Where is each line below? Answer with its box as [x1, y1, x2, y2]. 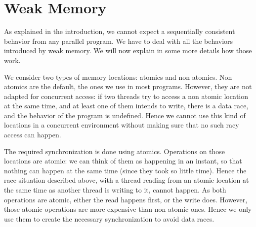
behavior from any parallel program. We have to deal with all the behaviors [4, 35, 233, 46]
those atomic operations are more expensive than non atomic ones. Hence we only [4, 204, 252, 214]
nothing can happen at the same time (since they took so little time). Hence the [4, 165, 247, 175]
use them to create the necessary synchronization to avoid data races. [4, 213, 214, 224]
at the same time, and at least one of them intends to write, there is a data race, [4, 100, 249, 111]
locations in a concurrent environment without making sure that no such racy [4, 120, 239, 130]
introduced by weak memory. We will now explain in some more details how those [4, 45, 252, 56]
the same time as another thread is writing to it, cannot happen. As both [4, 185, 226, 195]
